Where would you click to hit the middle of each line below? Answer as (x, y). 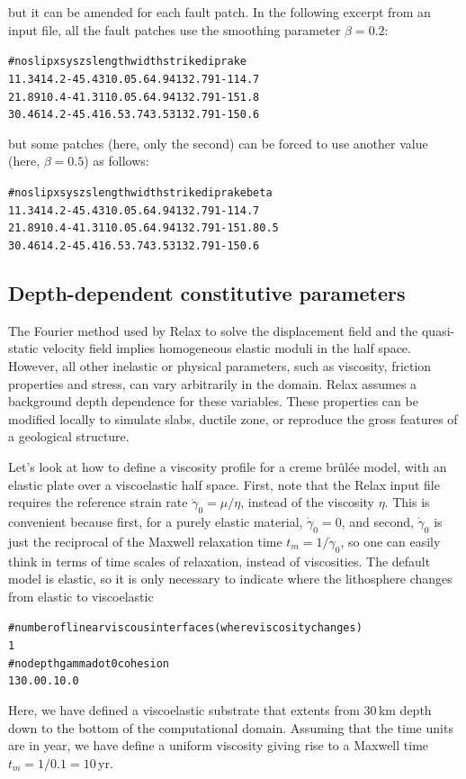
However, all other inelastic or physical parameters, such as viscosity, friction (220, 366)
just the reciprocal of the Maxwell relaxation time (145, 541)
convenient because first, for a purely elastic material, (156, 521)
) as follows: (116, 161)
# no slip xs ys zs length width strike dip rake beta (140, 193)
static (23, 348)
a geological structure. (69, 436)
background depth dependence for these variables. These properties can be (213, 401)
